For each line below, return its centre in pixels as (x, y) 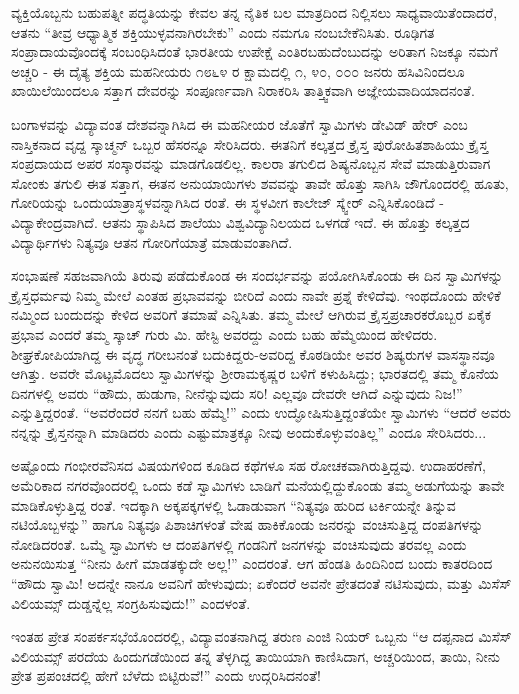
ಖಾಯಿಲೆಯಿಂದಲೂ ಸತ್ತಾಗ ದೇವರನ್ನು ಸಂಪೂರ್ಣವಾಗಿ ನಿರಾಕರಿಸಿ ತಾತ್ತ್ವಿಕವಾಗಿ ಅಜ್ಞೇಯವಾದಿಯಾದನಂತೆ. (243, 90)
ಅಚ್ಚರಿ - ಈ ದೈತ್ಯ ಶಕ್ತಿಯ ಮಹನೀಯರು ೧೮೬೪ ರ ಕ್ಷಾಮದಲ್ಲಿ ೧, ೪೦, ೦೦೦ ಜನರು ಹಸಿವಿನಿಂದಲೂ (238, 70)
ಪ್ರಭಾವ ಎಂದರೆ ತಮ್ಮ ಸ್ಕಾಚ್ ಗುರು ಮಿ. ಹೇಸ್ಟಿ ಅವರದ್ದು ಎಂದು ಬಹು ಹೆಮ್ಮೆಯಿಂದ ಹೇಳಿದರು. (224, 333)
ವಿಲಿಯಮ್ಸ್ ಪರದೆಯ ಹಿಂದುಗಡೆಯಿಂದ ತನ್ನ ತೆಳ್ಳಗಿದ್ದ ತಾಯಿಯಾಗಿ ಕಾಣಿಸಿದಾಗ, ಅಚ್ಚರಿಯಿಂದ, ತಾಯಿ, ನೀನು (255, 655)
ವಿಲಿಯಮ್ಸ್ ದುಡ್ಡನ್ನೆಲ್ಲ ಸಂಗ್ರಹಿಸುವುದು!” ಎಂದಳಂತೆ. (131, 602)
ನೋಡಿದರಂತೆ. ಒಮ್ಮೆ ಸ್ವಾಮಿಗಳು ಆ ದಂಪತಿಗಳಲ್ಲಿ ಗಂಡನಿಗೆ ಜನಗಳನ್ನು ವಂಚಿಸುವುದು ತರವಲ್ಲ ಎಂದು (239, 543)
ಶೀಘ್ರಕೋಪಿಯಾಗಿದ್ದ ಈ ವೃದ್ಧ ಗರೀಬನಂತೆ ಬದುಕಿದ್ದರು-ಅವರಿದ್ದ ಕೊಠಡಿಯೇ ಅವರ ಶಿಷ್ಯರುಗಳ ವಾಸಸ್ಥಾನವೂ (253, 353)
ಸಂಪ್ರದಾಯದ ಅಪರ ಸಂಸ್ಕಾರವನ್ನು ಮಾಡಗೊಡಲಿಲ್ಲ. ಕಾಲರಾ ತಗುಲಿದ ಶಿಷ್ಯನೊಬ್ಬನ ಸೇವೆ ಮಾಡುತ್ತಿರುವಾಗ (251, 163)
